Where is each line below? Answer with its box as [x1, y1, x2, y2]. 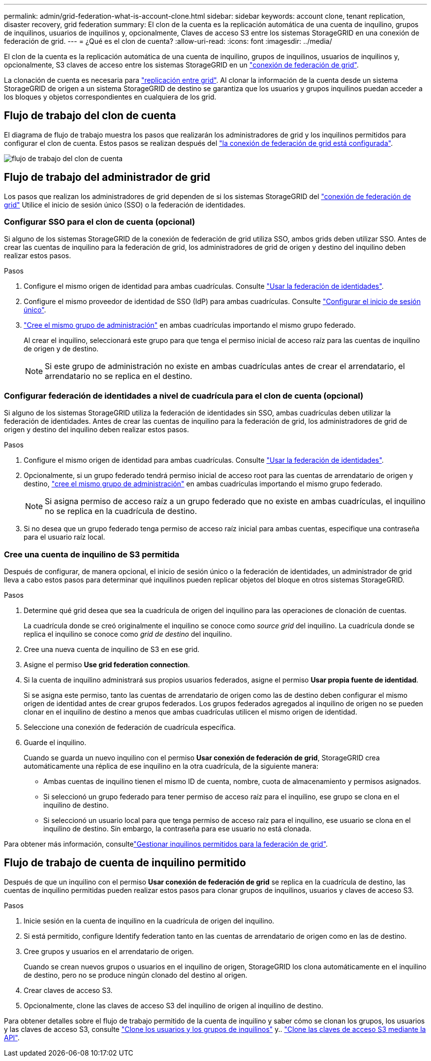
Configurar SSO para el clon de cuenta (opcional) [4, 217, 195, 227]
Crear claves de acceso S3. [24, 986, 113, 994]
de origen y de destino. [24, 344, 99, 353]
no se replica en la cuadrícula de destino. [45, 506, 197, 516]
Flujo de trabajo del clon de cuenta [4, 109, 176, 122]
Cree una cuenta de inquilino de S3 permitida [4, 549, 180, 559]
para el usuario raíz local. [24, 533, 105, 542]
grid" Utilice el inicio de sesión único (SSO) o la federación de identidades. [4, 200, 246, 209]
